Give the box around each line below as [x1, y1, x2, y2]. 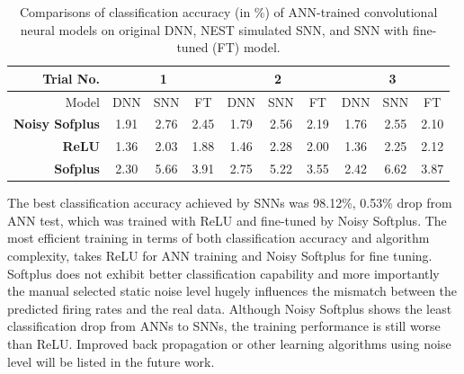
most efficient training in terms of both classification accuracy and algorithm [7, 228, 430, 247]
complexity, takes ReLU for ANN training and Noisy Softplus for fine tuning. [7, 246, 433, 265]
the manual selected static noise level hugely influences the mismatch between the [7, 281, 458, 300]
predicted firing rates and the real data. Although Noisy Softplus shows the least [7, 298, 452, 317]
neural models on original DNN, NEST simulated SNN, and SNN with [20, 20, 409, 39]
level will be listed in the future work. [7, 352, 215, 370]
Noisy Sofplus [13, 114, 100, 133]
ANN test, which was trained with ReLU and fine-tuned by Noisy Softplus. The [7, 210, 447, 229]
